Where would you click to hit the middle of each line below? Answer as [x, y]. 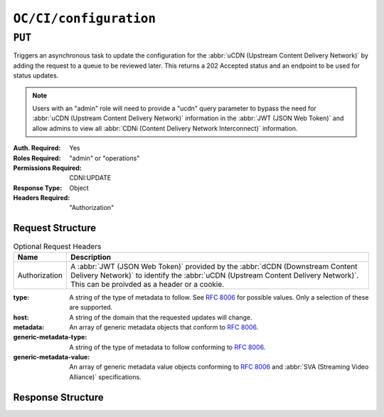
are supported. [91, 307]
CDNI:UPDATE [90, 178]
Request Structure [55, 228]
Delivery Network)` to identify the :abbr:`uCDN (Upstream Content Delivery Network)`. [215, 275]
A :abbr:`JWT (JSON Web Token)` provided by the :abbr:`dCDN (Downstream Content [214, 266]
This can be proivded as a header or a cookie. [148, 284]
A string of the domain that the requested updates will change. [161, 317]
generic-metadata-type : [50, 337]
